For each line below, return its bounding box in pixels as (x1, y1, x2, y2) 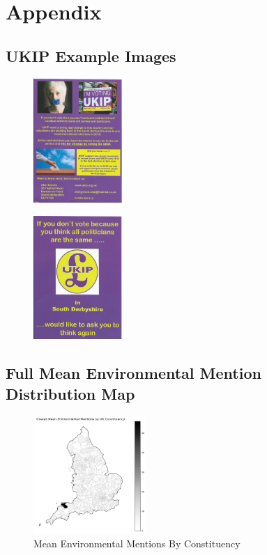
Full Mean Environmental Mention (6, 362, 261, 384)
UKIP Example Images (6, 45, 176, 66)
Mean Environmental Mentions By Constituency (33, 536, 241, 550)
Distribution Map (6, 382, 135, 404)
